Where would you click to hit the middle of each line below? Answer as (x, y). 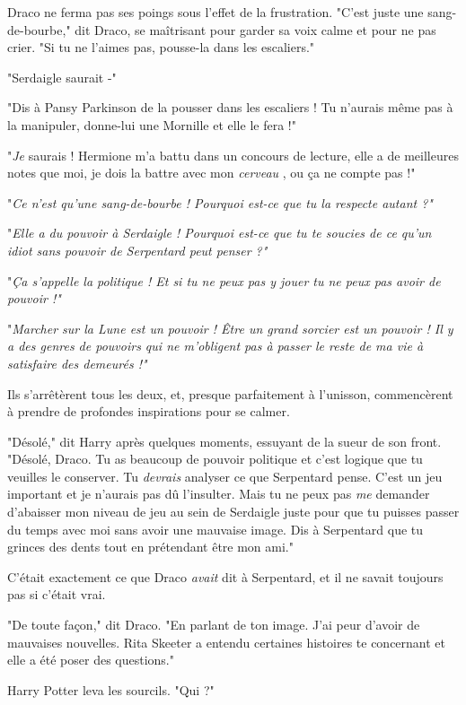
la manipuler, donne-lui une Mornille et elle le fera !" (152, 124)
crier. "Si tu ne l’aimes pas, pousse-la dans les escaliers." (161, 47)
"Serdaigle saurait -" (62, 77)
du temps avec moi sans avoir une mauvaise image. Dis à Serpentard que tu (215, 529)
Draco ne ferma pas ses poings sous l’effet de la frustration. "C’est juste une (215, 12)
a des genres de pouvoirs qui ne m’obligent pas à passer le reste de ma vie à (215, 346)
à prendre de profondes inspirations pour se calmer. (149, 411)
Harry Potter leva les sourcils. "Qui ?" (111, 689)
